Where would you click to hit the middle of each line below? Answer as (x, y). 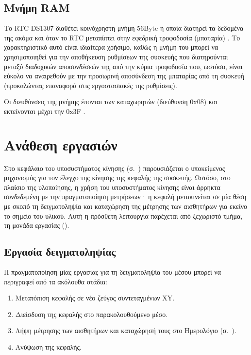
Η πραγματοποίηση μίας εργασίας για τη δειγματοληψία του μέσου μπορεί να (113, 272)
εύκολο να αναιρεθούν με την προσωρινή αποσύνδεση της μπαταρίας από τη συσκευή (124, 76)
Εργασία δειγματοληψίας (60, 252)
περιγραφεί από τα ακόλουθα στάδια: (56, 281)
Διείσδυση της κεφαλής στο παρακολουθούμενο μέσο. (92, 314)
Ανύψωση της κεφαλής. (48, 347)
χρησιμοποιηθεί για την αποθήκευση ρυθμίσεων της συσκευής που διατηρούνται (116, 56)
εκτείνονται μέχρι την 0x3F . (45, 111)
